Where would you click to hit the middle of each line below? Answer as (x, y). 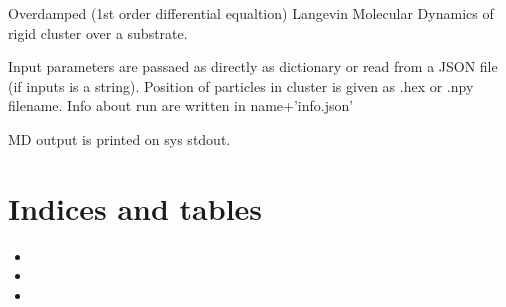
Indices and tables (135, 207)
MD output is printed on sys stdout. (119, 138)
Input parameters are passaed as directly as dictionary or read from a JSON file (253, 66)
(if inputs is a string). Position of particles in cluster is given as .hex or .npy (241, 85)
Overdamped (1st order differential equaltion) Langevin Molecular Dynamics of (251, 13)
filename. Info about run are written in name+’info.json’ (181, 105)
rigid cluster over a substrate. (98, 32)
